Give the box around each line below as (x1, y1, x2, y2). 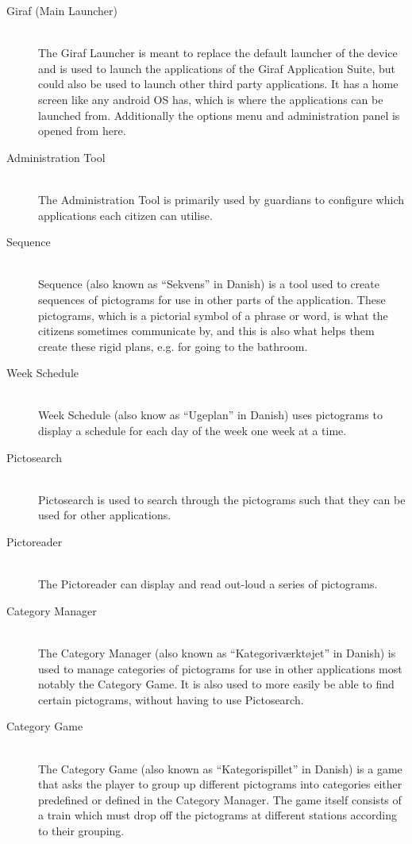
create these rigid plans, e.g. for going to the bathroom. (38, 337, 308, 354)
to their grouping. (38, 822, 125, 838)
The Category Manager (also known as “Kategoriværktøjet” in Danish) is (38, 645, 396, 661)
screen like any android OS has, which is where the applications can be (38, 91, 383, 107)
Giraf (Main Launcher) (6, 2, 118, 18)
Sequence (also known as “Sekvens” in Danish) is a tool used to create (38, 276, 379, 292)
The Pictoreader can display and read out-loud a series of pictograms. (38, 576, 378, 592)
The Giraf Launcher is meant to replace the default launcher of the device (38, 44, 398, 61)
